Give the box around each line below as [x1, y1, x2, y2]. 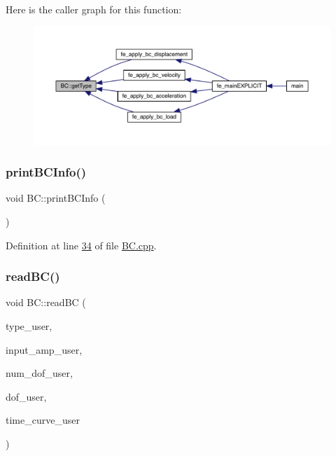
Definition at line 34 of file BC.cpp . [6, 237, 157, 252]
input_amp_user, [6, 342, 83, 357]
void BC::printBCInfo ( [6, 191, 106, 205]
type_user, [6, 318, 52, 333]
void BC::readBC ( [6, 295, 86, 310]
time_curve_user [6, 413, 80, 427]
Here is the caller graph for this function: [6, 2, 182, 16]
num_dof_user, [6, 366, 73, 380]
